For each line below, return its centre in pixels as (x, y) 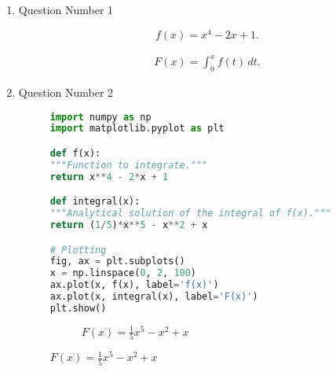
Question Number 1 (66, 9)
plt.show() (78, 308)
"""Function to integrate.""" (129, 165)
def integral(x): (95, 202)
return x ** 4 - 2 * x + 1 (109, 177)
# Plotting (78, 250)
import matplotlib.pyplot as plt (137, 129)
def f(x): (75, 153)
